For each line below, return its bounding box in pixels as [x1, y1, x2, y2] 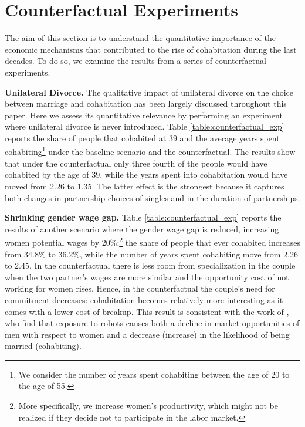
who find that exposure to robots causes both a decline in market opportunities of [5, 317, 300, 329]
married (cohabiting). [5, 340, 82, 352]
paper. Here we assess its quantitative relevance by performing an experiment [5, 109, 283, 121]
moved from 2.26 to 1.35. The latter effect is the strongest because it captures [5, 179, 284, 192]
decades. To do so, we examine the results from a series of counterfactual [5, 55, 266, 67]
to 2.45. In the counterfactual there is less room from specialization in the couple [5, 259, 296, 272]
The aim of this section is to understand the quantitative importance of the [5, 32, 276, 44]
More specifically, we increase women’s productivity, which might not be [18, 399, 278, 412]
